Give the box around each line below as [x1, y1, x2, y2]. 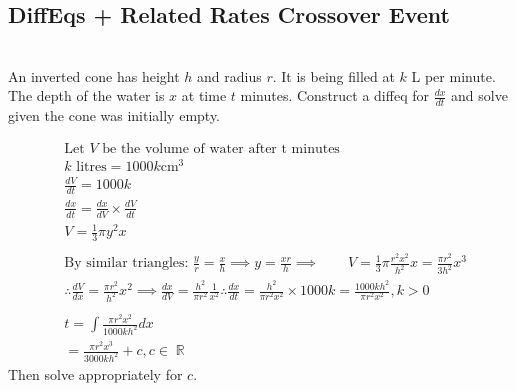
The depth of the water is [8, 85, 165, 106]
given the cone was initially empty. [8, 105, 221, 126]
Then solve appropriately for [8, 364, 183, 385]
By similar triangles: [64, 256, 189, 271]
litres [76, 159, 107, 174]
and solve [451, 85, 508, 106]
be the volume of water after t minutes [102, 141, 340, 156]
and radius [197, 65, 262, 86]
